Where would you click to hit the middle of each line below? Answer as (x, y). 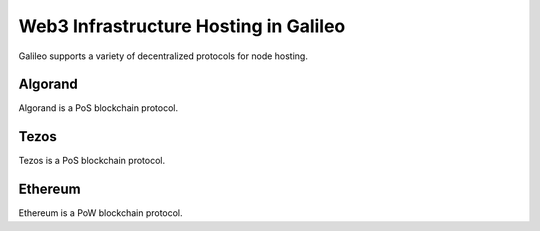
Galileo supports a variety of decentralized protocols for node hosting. (163, 56)
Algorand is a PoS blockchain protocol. (98, 108)
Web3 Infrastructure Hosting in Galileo (182, 26)
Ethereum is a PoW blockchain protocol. (101, 213)
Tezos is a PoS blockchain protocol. (91, 161)
